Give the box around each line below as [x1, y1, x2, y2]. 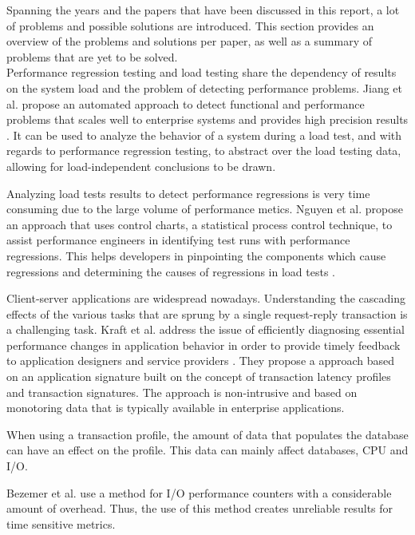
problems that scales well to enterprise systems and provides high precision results [6, 111, 409, 128]
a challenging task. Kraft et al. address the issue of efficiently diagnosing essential [6, 321, 405, 338]
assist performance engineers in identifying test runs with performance [6, 232, 350, 248]
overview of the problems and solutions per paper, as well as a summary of [6, 33, 372, 50]
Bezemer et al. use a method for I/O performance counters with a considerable [6, 484, 392, 501]
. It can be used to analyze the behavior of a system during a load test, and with [6, 126, 402, 143]
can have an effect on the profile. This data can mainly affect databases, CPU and [6, 442, 409, 458]
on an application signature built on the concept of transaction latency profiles [6, 368, 391, 385]
